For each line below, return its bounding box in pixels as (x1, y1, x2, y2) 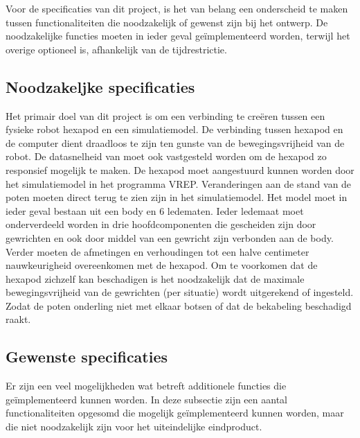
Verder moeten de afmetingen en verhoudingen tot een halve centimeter (6, 244, 309, 259)
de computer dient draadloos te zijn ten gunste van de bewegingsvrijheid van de (6, 135, 345, 150)
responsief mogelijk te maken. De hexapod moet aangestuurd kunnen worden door (6, 162, 354, 177)
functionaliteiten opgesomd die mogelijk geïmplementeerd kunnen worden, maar (6, 405, 344, 420)
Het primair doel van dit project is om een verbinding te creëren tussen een (6, 108, 325, 123)
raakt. (6, 312, 31, 326)
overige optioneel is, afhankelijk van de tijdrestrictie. (6, 42, 227, 56)
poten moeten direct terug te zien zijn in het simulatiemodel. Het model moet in (6, 190, 348, 204)
